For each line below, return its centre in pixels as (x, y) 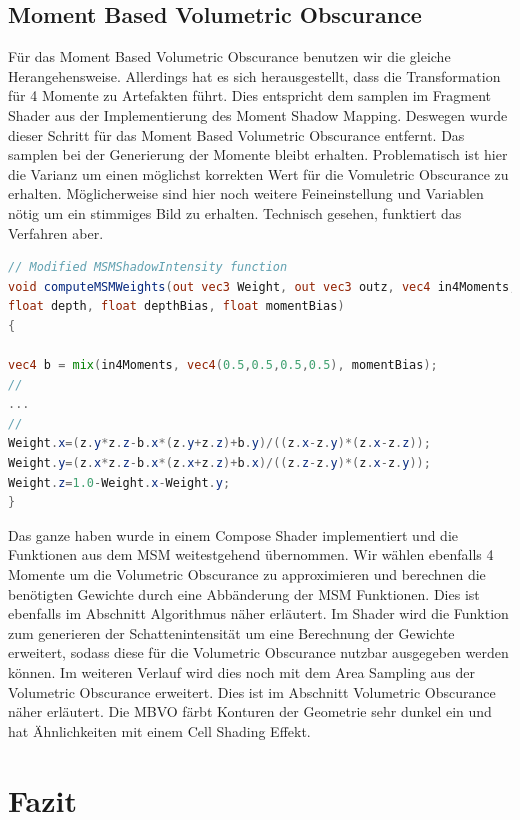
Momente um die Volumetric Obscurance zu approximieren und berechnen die (247, 574)
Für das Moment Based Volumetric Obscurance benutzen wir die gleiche (229, 56)
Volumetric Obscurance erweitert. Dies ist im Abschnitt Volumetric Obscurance (252, 691)
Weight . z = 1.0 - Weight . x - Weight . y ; (119, 482)
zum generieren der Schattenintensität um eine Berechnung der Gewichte (231, 632)
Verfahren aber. (56, 232)
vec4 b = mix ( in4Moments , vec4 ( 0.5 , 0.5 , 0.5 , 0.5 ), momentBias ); (223, 365)
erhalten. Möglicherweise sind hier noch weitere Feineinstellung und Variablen (246, 193)
